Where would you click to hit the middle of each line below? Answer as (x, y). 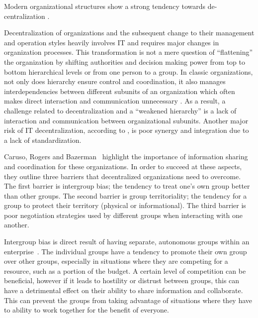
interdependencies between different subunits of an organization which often (120, 91)
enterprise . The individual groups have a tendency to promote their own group (126, 251)
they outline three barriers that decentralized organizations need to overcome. (123, 176)
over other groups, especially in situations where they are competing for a (116, 261)
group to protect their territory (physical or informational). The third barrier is (125, 205)
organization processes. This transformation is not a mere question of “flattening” (129, 52)
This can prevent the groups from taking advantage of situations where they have (128, 300)
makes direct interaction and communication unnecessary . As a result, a (115, 101)
